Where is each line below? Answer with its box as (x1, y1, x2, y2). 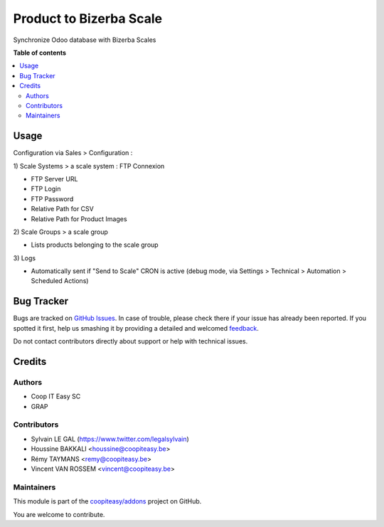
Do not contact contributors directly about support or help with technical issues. (13, 337, 248, 346)
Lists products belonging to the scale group (31, 240, 159, 249)
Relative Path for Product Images (31, 214, 127, 223)
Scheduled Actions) (31, 277, 89, 285)
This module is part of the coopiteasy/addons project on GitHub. (13, 497, 202, 506)
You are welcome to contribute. (13, 510, 105, 518)
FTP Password (31, 194, 74, 203)
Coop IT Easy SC (31, 392, 81, 401)
